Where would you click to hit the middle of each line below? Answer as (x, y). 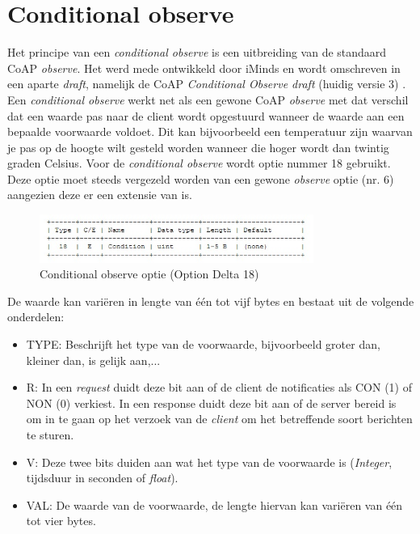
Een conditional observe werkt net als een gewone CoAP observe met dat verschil (208, 99)
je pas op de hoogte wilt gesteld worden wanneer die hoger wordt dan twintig (198, 147)
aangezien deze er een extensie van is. (100, 195)
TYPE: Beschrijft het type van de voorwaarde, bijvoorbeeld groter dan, (203, 344)
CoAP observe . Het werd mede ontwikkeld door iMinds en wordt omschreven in (204, 68)
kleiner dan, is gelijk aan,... (93, 360)
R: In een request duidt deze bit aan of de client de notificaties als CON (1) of (219, 387)
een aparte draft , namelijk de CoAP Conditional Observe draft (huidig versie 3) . (207, 84)
